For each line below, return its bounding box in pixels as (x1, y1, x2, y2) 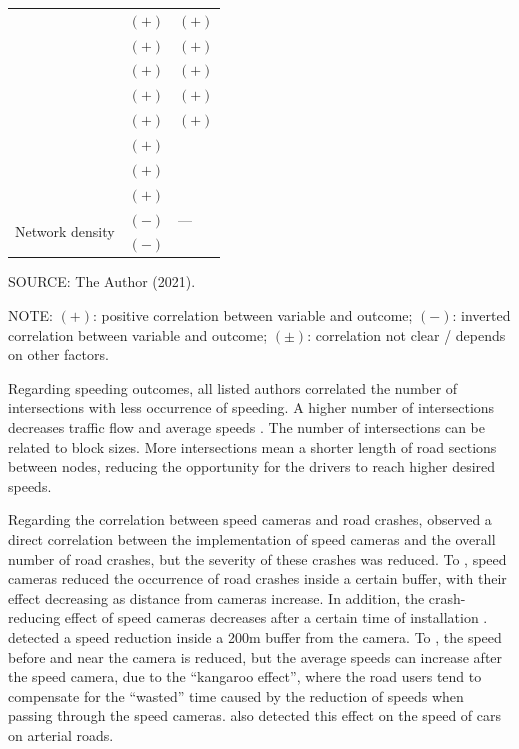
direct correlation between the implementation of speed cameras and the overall (8, 528, 496, 549)
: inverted (452, 305, 511, 326)
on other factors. (8, 344, 109, 365)
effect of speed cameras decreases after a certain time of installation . (64, 607, 488, 628)
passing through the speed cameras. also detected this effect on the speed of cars (8, 705, 502, 726)
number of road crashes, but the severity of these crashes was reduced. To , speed (8, 548, 507, 569)
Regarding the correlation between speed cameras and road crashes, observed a (8, 509, 492, 530)
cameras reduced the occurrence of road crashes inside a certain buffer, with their (8, 568, 507, 589)
